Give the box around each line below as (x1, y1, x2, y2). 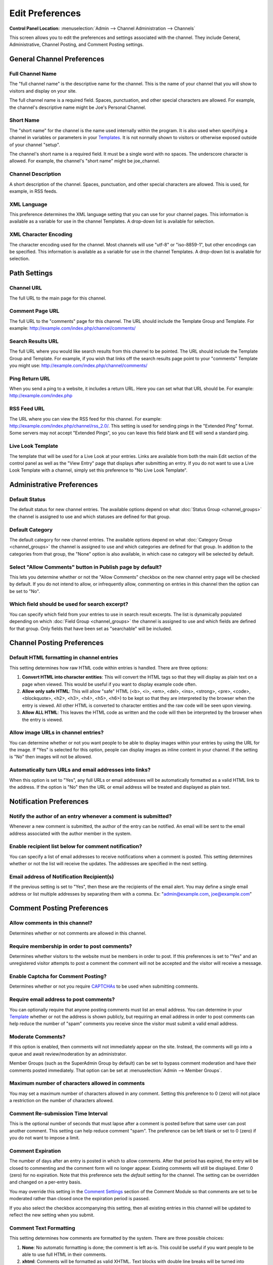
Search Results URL (9, 338, 59, 345)
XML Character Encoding (9, 231, 73, 238)
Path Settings (9, 269, 53, 278)
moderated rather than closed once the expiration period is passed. (9, 1196, 150, 1202)
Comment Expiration (9, 1147, 61, 1154)
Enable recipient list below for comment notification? (9, 843, 143, 850)
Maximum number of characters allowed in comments (9, 1080, 145, 1087)
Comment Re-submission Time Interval (9, 1110, 108, 1117)
